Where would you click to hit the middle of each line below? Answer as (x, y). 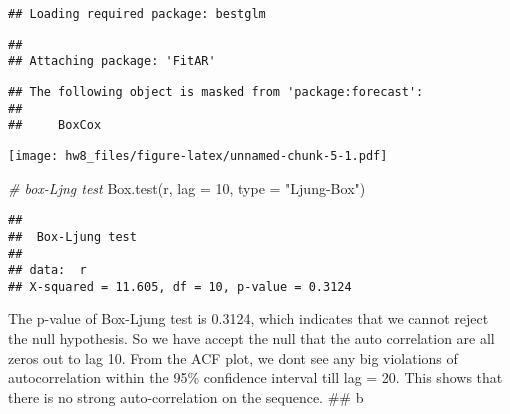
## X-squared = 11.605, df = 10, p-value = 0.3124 (180, 286)
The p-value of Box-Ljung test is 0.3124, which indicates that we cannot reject (248, 318)
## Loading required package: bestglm (137, 14)
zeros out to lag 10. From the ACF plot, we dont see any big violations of (233, 357)
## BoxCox (55, 125)
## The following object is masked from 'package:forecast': (216, 91)
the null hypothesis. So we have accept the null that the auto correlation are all (251, 338)
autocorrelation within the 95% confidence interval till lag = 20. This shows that (255, 377)
